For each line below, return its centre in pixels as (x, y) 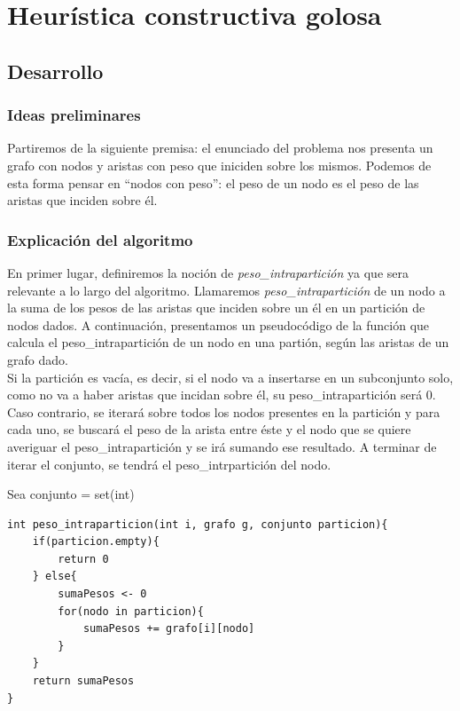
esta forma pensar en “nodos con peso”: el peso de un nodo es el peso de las (213, 182)
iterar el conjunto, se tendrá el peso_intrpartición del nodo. (169, 464)
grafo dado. (38, 359)
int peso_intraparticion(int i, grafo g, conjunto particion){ (198, 524)
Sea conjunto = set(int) (71, 494)
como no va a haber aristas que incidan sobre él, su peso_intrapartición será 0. (222, 395)
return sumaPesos (83, 681)
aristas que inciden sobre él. (82, 200)
